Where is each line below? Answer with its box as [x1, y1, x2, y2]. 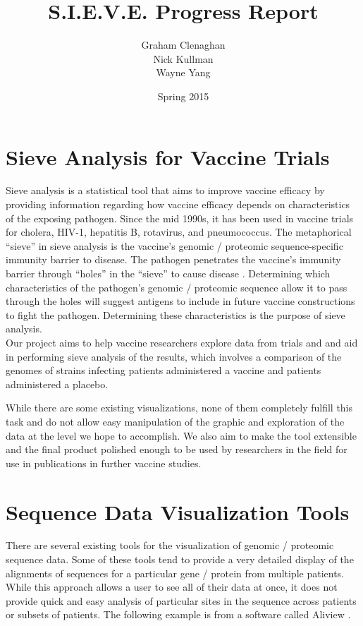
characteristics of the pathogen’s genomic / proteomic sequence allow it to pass [6, 279, 347, 294]
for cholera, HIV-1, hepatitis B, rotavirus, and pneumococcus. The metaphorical [6, 224, 352, 239]
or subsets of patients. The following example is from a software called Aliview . [6, 607, 351, 622]
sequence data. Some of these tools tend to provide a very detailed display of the [6, 552, 354, 567]
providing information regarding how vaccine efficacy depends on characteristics [6, 197, 350, 212]
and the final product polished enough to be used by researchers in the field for [6, 442, 347, 457]
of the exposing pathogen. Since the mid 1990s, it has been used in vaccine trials [6, 210, 354, 225]
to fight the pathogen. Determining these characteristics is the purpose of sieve [6, 307, 345, 322]
